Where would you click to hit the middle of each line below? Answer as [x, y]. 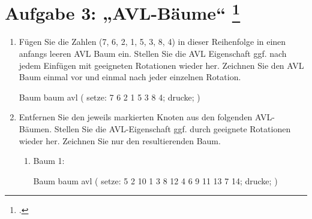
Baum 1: [49, 161]
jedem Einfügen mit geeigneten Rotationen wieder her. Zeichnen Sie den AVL [161, 65]
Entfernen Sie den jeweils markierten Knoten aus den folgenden [136, 117]
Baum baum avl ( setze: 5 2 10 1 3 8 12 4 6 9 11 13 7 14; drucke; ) [155, 180]
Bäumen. [35, 129]
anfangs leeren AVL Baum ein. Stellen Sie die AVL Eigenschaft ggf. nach [153, 54]
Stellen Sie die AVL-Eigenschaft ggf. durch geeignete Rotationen [172, 129]
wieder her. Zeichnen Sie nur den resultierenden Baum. [120, 140]
